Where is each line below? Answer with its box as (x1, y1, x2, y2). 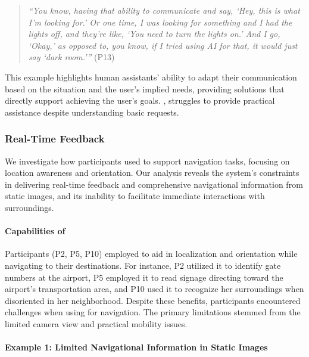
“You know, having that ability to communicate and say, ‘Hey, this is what (28, 4, 300, 16)
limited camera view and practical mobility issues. (5, 317, 188, 330)
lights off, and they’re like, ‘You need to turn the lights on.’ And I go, (28, 27, 280, 40)
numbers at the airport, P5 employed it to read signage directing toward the (5, 271, 283, 283)
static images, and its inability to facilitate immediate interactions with (5, 190, 265, 202)
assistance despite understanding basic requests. (5, 105, 179, 118)
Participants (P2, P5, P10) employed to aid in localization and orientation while (5, 247, 298, 260)
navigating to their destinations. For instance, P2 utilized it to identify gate (5, 259, 281, 271)
